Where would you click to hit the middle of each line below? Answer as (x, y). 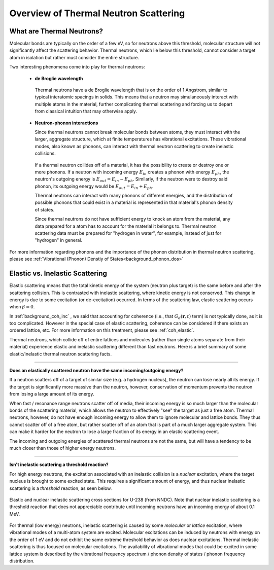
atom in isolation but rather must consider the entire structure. (74, 57)
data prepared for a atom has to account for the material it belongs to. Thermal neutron (126, 226)
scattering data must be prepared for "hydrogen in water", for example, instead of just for (128, 233)
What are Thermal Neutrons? (56, 31)
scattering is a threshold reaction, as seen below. (61, 488)
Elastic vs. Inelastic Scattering (58, 274)
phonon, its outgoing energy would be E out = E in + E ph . (94, 187)
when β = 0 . (22, 307)
